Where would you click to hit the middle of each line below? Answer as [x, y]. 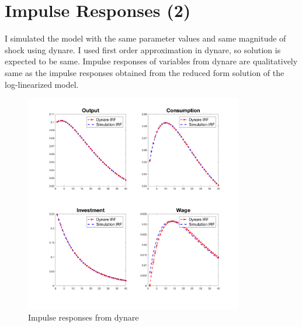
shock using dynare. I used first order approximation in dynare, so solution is [143, 49]
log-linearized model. [42, 84]
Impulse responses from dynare [84, 317]
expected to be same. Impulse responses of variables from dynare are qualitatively [151, 61]
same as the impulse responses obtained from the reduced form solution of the [145, 72]
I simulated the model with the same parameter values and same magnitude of [145, 38]
